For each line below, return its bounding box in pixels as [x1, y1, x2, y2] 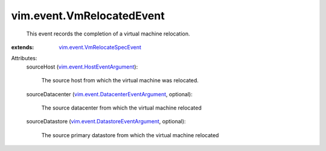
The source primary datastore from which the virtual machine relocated [41, 131, 219, 138]
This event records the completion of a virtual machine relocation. [26, 30, 190, 37]
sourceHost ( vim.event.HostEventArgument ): [26, 63, 138, 70]
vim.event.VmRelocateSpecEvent [59, 43, 142, 51]
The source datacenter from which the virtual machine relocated [41, 104, 202, 111]
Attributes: [11, 55, 37, 62]
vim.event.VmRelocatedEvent [11, 9, 165, 22]
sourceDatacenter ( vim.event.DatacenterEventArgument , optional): [26, 90, 193, 97]
